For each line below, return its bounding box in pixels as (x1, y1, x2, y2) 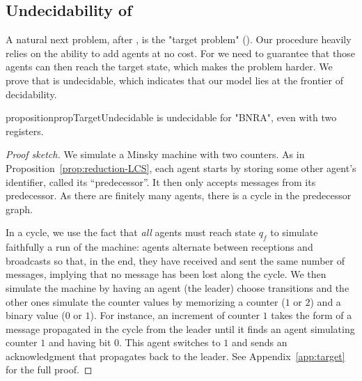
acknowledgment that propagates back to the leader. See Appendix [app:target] (6, 348, 345, 363)
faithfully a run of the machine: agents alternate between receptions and (6, 240, 313, 254)
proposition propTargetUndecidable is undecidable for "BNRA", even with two (6, 110, 337, 125)
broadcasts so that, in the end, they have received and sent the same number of (6, 253, 345, 267)
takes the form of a (271, 308, 352, 322)
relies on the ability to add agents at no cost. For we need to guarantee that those (6, 45, 355, 60)
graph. (6, 201, 33, 216)
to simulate (270, 225, 318, 240)
